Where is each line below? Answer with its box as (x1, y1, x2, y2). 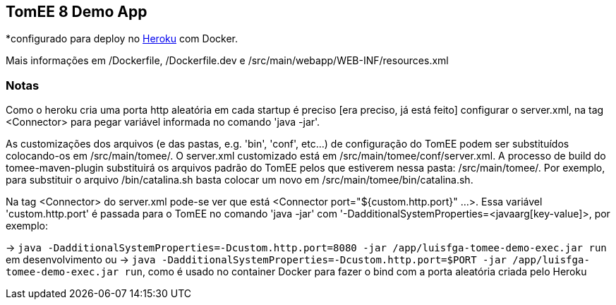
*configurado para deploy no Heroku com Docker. (6, 32, 238, 45)
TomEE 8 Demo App (6, 3, 147, 20)
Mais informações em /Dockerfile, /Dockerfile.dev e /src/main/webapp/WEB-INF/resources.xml (6, 54, 449, 67)
